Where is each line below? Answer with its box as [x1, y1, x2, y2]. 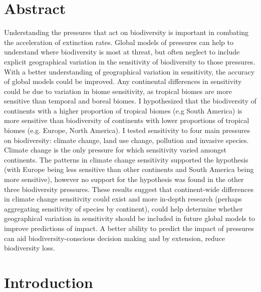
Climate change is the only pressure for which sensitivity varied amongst [4, 144, 226, 155]
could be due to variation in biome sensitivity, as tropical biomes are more [4, 85, 232, 96]
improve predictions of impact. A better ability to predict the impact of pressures [4, 223, 254, 233]
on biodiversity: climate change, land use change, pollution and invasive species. [4, 134, 249, 145]
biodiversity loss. [4, 242, 55, 253]
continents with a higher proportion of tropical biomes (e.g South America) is [4, 105, 242, 115]
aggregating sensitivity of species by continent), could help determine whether [4, 203, 243, 213]
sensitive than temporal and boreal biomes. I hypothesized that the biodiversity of [4, 95, 256, 106]
